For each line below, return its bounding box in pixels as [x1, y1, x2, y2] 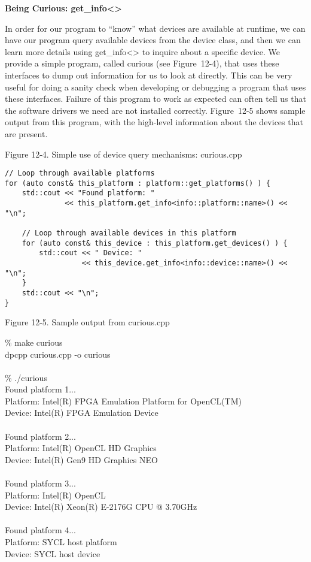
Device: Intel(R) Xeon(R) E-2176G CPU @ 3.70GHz [5, 500, 197, 513]
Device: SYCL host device [5, 547, 100, 560]
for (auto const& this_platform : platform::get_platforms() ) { [5, 179, 270, 188]
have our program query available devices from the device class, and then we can [5, 34, 301, 46]
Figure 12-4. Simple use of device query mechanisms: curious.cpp [5, 147, 242, 160]
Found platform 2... [5, 430, 76, 442]
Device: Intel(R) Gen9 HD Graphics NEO [5, 453, 158, 466]
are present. [5, 127, 48, 140]
